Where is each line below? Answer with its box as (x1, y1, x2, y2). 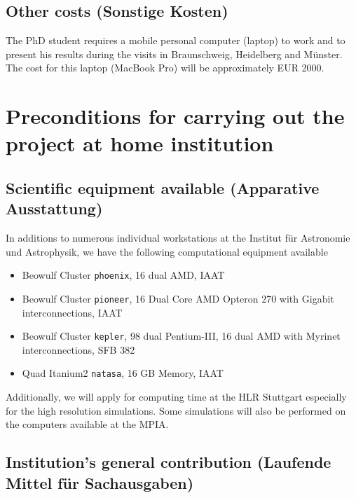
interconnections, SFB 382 (22, 342, 135, 357)
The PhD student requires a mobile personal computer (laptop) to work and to (6, 33, 345, 48)
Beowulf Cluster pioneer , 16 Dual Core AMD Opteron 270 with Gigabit (22, 291, 334, 305)
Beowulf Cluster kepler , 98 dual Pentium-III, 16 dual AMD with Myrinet (22, 328, 341, 343)
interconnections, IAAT (22, 305, 123, 319)
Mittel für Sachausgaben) (6, 471, 194, 493)
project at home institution (6, 129, 274, 158)
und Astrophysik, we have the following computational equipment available (6, 244, 328, 258)
